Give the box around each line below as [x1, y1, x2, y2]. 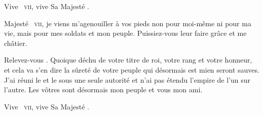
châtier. [4, 37, 27, 48]
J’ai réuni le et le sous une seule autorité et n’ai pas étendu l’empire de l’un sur [4, 74, 251, 85]
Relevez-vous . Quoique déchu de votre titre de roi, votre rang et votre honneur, [4, 54, 252, 65]
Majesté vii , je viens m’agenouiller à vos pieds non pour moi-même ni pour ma [4, 18, 251, 28]
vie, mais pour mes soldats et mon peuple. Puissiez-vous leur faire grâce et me [4, 28, 247, 38]
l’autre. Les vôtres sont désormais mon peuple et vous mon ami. [4, 84, 203, 95]
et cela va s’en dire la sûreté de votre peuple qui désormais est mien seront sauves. [4, 64, 259, 75]
